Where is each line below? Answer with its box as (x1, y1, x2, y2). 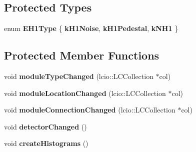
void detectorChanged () (4, 121, 87, 131)
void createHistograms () (4, 138, 88, 148)
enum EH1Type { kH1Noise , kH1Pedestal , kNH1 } (4, 23, 178, 33)
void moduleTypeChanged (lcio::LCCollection (4, 71, 153, 81)
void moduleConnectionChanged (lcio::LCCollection (4, 104, 175, 115)
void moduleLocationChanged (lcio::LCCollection (4, 87, 166, 98)
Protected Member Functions (4, 47, 159, 63)
